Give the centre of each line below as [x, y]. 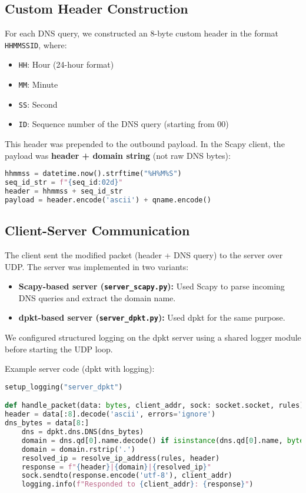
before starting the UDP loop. [59, 349]
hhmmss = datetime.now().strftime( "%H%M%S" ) [93, 174]
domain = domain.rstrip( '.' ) [78, 449]
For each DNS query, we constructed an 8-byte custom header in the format [142, 33]
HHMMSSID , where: [36, 44]
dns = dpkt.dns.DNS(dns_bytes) [83, 432]
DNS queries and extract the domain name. [97, 297]
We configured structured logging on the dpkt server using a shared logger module [153, 337]
